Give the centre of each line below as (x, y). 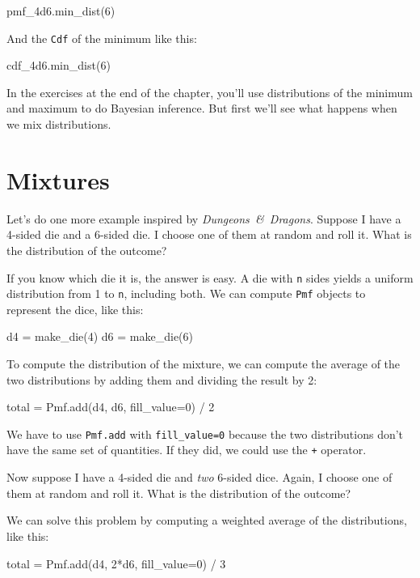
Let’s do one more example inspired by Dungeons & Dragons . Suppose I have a (204, 218)
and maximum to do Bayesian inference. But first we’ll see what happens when (202, 108)
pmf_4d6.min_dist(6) (61, 11)
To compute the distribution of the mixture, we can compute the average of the (204, 364)
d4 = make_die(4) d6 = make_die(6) (100, 336)
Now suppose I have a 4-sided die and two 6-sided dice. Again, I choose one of (199, 477)
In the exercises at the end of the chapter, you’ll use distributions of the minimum (210, 92)
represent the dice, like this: (75, 309)
